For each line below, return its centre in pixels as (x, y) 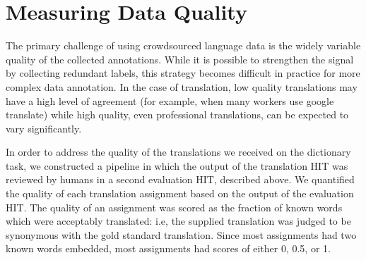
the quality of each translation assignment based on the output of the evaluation (180, 193)
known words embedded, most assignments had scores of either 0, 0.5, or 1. (168, 248)
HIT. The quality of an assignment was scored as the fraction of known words (174, 207)
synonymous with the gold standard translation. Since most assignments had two (181, 234)
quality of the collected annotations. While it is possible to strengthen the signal (180, 59)
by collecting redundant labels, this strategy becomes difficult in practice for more (183, 73)
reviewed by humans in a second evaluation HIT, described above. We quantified (180, 179)
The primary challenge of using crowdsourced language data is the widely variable (183, 45)
